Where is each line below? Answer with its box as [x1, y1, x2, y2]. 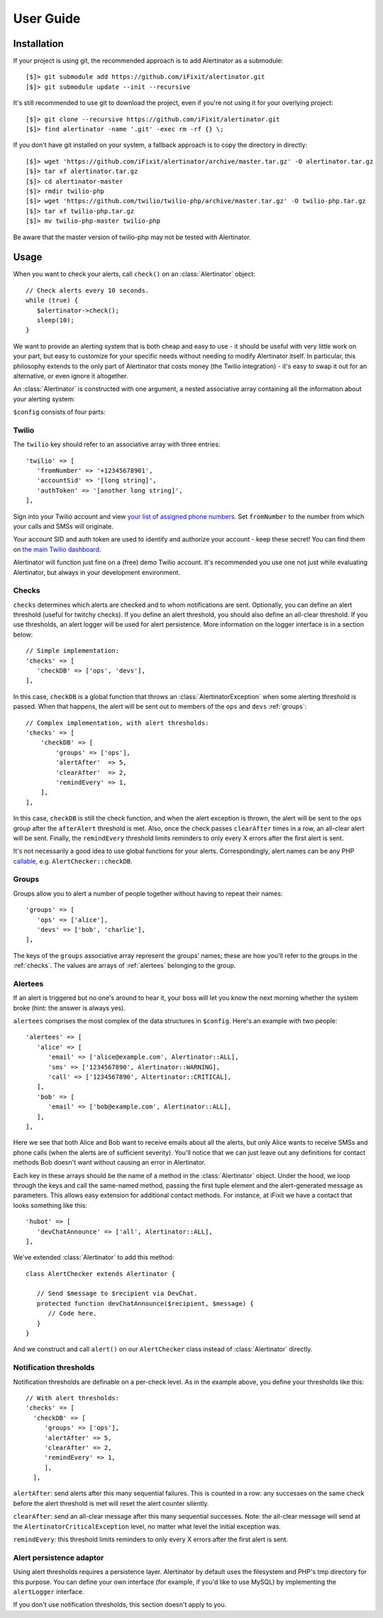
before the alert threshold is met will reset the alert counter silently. [13, 1499, 209, 1507]
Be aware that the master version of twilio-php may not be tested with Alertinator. [13, 233, 252, 241]
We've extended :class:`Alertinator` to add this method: [13, 1253, 174, 1262]
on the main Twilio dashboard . [13, 545, 102, 554]
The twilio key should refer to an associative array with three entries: [13, 440, 221, 448]
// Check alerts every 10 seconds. [26, 286, 150, 295]
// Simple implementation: [26, 646, 120, 655]
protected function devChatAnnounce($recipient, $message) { [36, 1299, 255, 1307]
